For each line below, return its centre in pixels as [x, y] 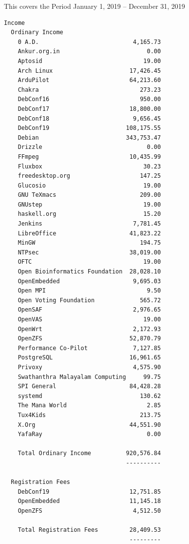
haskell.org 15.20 [89, 214]
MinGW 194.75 [89, 243]
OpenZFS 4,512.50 [89, 511]
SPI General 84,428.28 [89, 387]
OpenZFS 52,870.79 [89, 339]
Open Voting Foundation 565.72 [89, 300]
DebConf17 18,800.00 [89, 109]
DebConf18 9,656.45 [89, 118]
